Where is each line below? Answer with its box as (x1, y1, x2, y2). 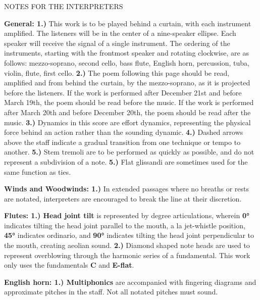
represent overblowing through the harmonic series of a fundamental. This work (4, 249, 250, 260)
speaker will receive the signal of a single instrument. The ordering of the (4, 37, 230, 48)
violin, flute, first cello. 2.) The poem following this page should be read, (4, 67, 230, 78)
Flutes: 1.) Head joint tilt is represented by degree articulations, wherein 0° (4, 210, 249, 221)
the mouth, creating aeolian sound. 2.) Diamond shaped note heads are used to (4, 240, 250, 251)
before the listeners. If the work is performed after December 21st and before (4, 87, 242, 97)
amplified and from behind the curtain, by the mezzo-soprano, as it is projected (4, 77, 250, 88)
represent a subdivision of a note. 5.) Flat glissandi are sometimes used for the (4, 156, 248, 167)
